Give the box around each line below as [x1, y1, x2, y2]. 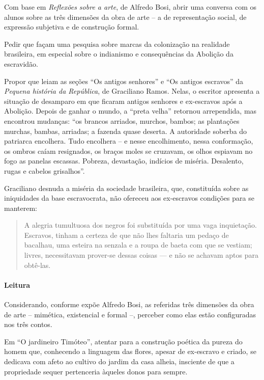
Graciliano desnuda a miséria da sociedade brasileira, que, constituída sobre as [4, 182, 249, 193]
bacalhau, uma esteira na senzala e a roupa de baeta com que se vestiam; [24, 239, 252, 250]
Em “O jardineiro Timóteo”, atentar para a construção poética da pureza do [4, 336, 243, 346]
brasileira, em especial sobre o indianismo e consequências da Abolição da [4, 48, 233, 59]
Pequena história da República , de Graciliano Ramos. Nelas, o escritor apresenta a [4, 86, 260, 96]
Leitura [4, 279, 31, 290]
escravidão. [4, 58, 39, 69]
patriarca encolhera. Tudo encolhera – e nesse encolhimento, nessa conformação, [4, 135, 253, 146]
